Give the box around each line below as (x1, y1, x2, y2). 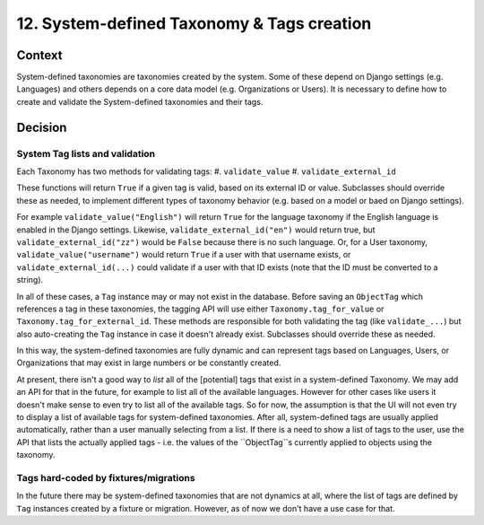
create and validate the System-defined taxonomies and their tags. (16, 96, 264, 107)
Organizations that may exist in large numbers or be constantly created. (16, 357, 281, 368)
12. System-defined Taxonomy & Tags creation (16, 13, 372, 33)
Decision (16, 119, 67, 135)
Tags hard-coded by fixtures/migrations (16, 471, 196, 484)
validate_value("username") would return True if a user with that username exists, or (16, 249, 351, 260)
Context (16, 48, 63, 63)
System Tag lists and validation (16, 147, 156, 160)
